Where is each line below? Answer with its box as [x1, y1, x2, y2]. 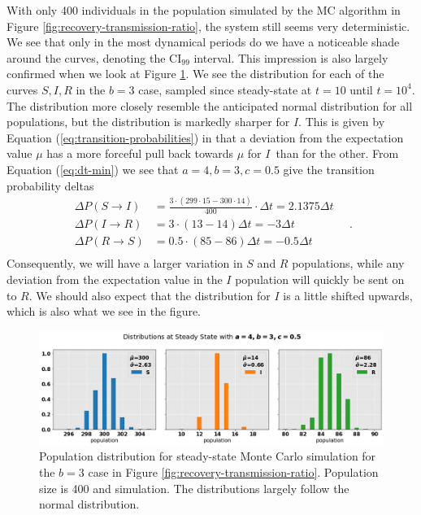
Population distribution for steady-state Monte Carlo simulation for [39, 447, 376, 465]
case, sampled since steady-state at [138, 81, 312, 98]
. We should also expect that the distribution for [28, 286, 271, 303]
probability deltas [7, 177, 94, 194]
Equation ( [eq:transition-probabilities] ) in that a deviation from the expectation [7, 129, 404, 146]
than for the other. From [276, 145, 399, 162]
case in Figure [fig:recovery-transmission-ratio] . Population [88, 463, 379, 480]
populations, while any [292, 255, 405, 272]
